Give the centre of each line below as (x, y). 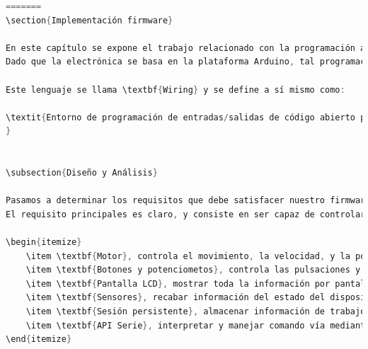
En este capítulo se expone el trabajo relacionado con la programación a (186, 48)
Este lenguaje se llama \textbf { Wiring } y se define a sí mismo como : (176, 90)
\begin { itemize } (44, 242)
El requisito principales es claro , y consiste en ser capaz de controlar (186, 214)
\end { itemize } (39, 339)
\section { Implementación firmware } (90, 20)
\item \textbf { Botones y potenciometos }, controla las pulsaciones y (193, 270)
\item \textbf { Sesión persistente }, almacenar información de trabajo (196, 312)
